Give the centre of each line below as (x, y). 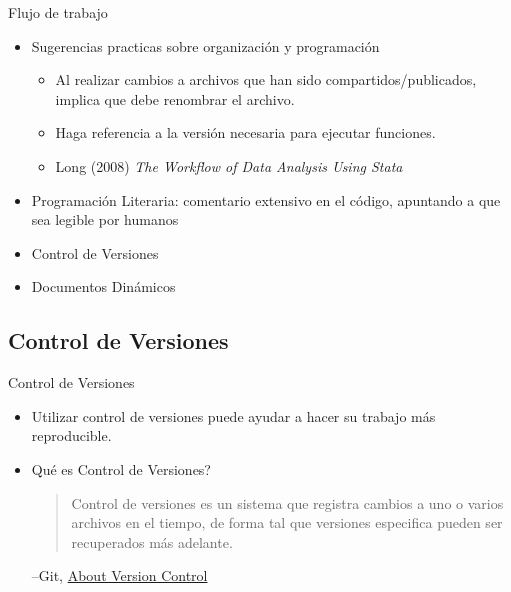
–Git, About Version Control (119, 575)
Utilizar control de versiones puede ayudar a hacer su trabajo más (233, 415)
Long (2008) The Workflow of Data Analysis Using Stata (229, 165)
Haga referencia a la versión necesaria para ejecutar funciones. (245, 132)
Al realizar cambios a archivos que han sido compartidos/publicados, (266, 79)
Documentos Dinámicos (103, 286)
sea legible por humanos (105, 219)
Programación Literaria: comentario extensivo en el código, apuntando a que (266, 199)
